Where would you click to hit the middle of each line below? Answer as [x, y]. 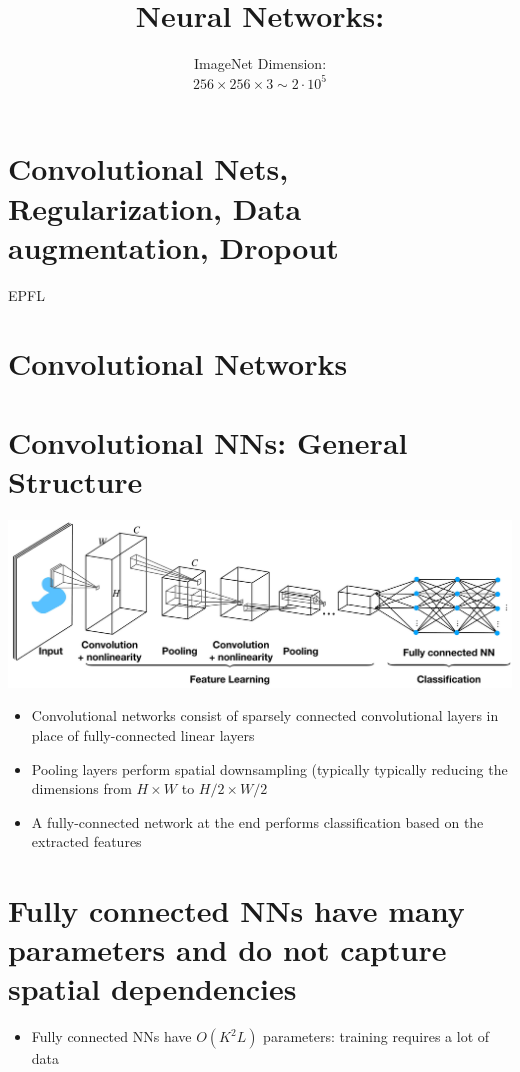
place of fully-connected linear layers [143, 734]
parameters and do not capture [227, 949]
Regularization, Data [155, 207]
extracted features [86, 841]
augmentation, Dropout [173, 246]
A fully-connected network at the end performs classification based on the [257, 821]
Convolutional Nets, [148, 168]
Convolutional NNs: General [208, 441]
